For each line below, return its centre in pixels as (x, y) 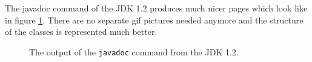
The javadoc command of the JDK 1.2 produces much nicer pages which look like (156, 8)
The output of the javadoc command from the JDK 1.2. (134, 51)
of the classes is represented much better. (81, 32)
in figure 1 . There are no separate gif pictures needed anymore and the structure (154, 20)
